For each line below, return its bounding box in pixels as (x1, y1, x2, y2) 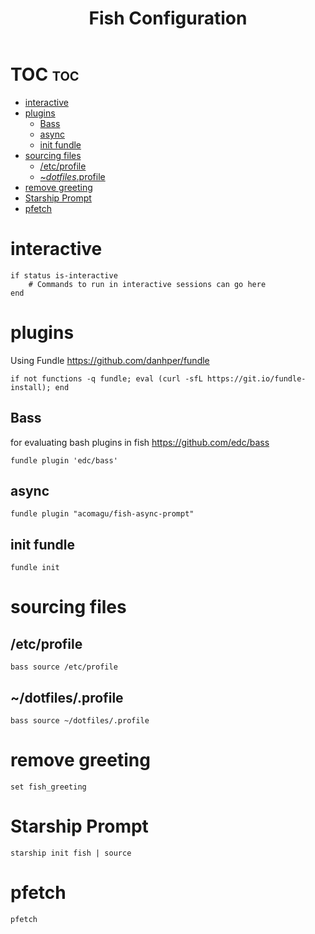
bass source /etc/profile (10, 662, 118, 672)
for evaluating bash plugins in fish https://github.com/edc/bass (10, 436, 270, 448)
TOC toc (10, 63, 80, 86)
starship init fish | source (10, 848, 132, 858)
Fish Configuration (88, 7, 248, 30)
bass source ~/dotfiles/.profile (10, 716, 150, 726)
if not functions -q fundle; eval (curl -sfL (10, 373, 203, 384)
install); (10, 382, 52, 392)
